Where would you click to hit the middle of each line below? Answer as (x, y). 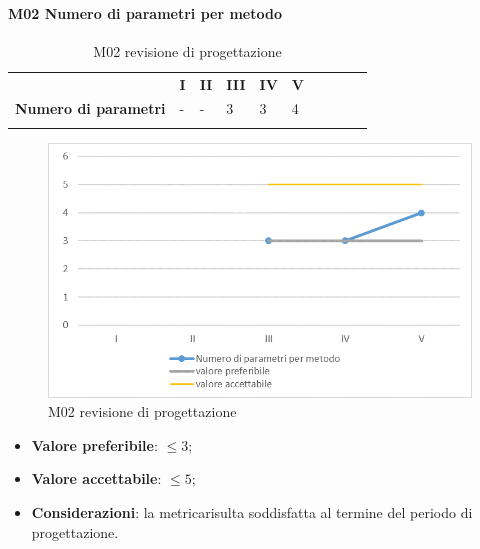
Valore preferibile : (94, 444)
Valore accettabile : (96, 478)
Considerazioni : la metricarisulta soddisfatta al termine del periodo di (252, 512)
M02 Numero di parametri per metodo (145, 12)
